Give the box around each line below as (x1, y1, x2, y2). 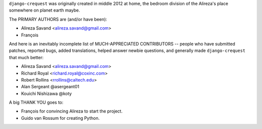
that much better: (9, 54, 44, 60)
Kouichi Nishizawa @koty (21, 90, 72, 97)
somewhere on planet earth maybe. (9, 7, 80, 13)
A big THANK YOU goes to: (9, 99, 64, 105)
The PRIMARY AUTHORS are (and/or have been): (9, 16, 107, 22)
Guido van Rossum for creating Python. (21, 115, 100, 121)
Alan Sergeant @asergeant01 (21, 84, 80, 90)
